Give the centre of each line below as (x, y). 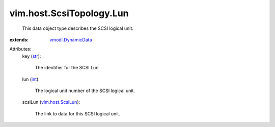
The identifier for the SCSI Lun (67, 68)
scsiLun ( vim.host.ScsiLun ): (51, 102)
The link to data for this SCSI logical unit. (78, 113)
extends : (19, 39)
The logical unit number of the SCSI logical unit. (85, 91)
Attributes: (20, 49)
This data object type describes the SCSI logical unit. (78, 28)
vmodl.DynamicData (71, 39)
